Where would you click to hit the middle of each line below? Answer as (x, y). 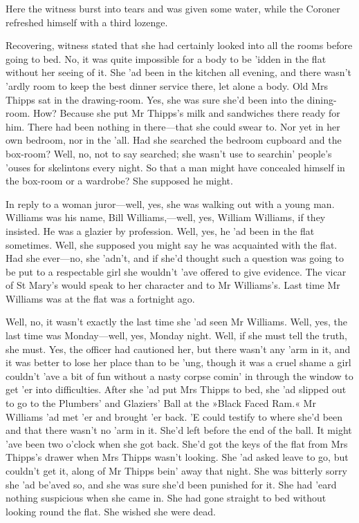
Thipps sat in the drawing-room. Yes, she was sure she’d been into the (155, 99)
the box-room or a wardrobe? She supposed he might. (119, 181)
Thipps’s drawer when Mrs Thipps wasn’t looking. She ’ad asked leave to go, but (177, 457)
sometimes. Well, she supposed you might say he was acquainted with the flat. (172, 244)
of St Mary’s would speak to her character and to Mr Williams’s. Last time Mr (173, 285)
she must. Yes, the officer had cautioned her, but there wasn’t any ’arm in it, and (178, 349)
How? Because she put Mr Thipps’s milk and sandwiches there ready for (187, 113)
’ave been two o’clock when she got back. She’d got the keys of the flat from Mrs (177, 443)
